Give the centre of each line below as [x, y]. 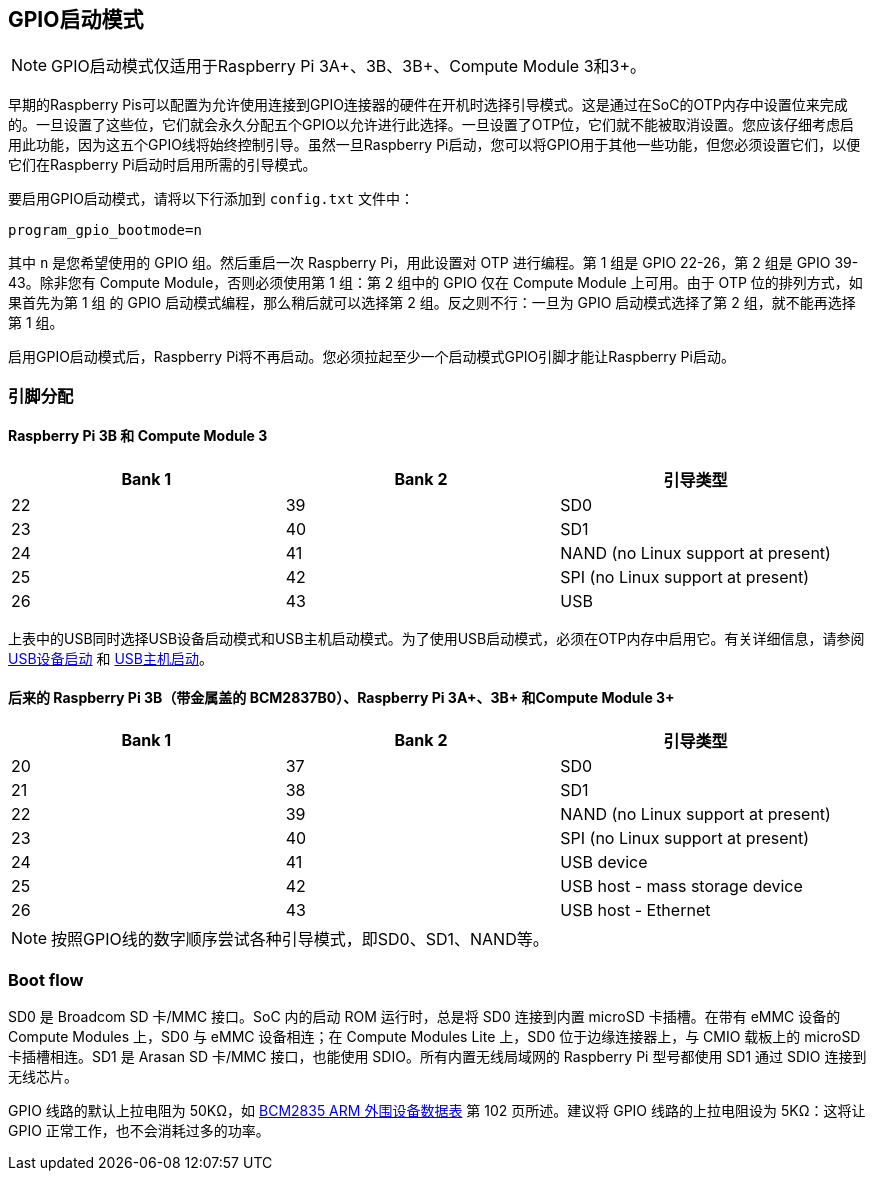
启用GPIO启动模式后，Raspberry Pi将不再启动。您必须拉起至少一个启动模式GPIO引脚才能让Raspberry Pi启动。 [371, 357]
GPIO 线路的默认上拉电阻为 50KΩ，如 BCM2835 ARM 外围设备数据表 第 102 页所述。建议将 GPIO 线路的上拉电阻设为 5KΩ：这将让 [437, 1110]
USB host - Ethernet [635, 910]
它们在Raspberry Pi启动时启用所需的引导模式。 [162, 165]
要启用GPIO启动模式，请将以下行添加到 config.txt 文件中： [211, 199]
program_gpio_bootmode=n [105, 230]
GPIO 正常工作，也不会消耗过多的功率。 [139, 1130]
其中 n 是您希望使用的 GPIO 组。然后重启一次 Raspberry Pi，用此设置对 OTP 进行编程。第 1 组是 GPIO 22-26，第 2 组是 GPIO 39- [433, 263]
